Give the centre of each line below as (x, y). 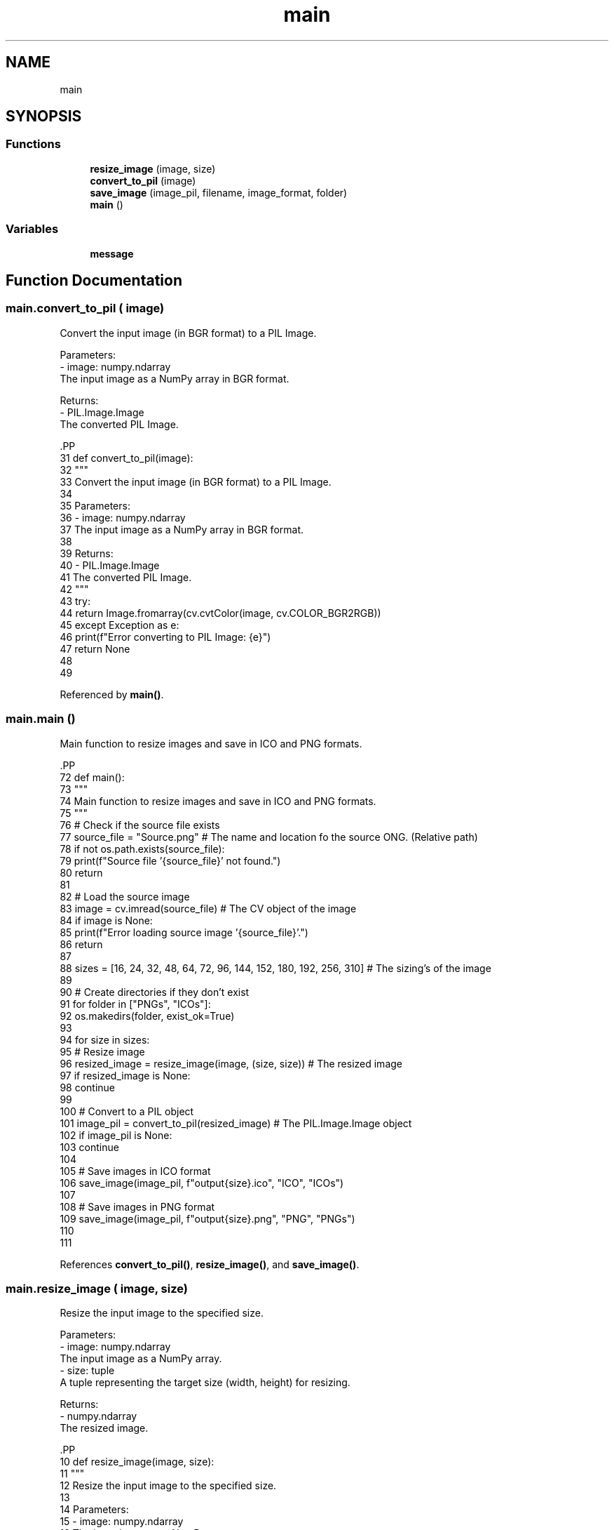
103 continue (89, 1147)
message (112, 253)
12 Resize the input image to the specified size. (168, 1486)
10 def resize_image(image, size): (137, 1462)
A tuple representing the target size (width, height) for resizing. (205, 1383)
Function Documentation (94, 280)
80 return (81, 872)
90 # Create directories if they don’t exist (155, 992)
